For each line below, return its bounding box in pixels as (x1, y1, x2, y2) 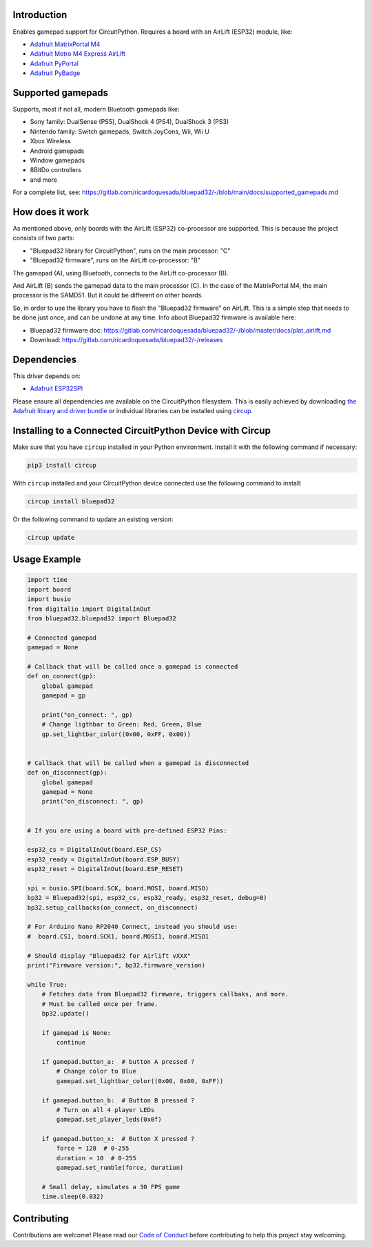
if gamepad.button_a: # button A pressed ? (41, 1058, 195, 1065)
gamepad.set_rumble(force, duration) (56, 1164, 184, 1172)
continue (56, 1038, 86, 1047)
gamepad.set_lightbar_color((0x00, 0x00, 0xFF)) (56, 1077, 224, 1084)
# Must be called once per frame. (41, 1000, 158, 1008)
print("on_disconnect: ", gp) (41, 797, 144, 806)
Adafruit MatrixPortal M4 (30, 40, 101, 48)
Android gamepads (30, 147, 85, 155)
